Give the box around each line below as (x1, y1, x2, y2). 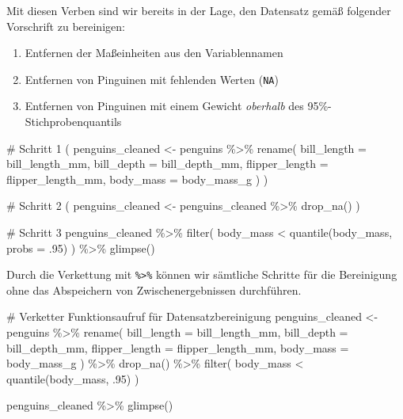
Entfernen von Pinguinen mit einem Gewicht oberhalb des (25, 97, 304, 114)
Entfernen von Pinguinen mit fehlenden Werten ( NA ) (25, 70, 279, 87)
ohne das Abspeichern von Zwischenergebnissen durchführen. (6, 281, 302, 298)
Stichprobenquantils (25, 113, 122, 130)
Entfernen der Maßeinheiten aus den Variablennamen (25, 44, 283, 61)
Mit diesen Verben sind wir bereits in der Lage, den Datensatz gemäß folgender (6, 2, 391, 18)
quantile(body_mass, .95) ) (6, 370, 139, 387)
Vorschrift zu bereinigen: (6, 17, 125, 34)
